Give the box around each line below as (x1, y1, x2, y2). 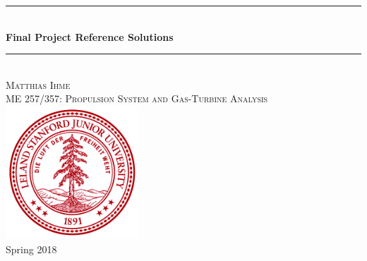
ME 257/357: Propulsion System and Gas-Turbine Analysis (6, 91, 268, 106)
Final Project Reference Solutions (6, 29, 174, 44)
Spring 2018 (6, 241, 57, 256)
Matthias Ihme (6, 77, 71, 92)
